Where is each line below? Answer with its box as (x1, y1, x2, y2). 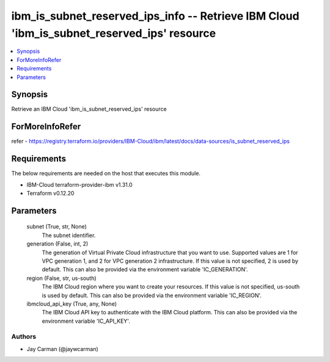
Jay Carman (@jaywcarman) (26, 345, 99, 352)
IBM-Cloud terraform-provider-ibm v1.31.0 (26, 181, 133, 188)
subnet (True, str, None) (26, 223, 87, 230)
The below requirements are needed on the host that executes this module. (11, 170, 201, 177)
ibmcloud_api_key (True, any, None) (26, 300, 117, 307)
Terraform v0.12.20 (26, 190, 75, 197)
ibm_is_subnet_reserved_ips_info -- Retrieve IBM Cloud (11, 9, 299, 23)
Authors (11, 333, 37, 341)
